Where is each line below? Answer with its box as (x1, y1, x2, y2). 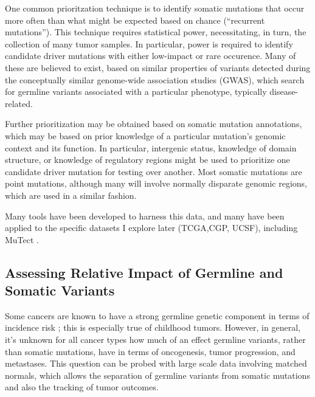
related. (5, 97, 33, 109)
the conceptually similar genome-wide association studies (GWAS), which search (5, 73, 305, 86)
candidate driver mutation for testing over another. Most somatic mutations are (5, 165, 302, 178)
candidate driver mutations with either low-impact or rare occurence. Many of (5, 49, 296, 62)
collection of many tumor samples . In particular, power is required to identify (5, 37, 293, 50)
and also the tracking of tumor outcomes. (5, 381, 159, 393)
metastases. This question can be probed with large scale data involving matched (5, 357, 307, 370)
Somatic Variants (5, 281, 115, 300)
